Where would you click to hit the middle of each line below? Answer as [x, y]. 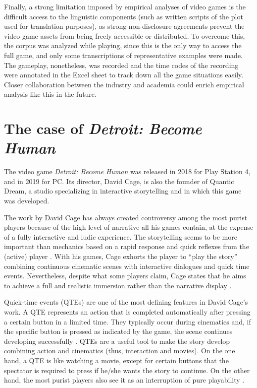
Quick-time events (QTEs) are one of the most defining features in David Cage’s [126, 302]
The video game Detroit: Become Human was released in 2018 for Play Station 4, [127, 171]
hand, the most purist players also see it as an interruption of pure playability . [124, 380]
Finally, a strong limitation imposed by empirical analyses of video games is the [125, 6]
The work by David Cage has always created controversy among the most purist [126, 217]
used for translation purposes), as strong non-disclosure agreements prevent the [124, 26]
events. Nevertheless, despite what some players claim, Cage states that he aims [125, 276]
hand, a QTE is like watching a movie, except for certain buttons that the [116, 360]
